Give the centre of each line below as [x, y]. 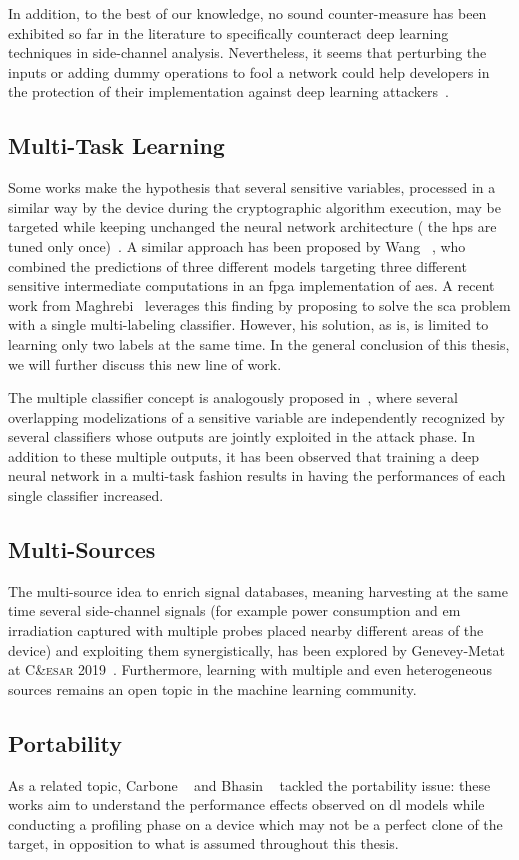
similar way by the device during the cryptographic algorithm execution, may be [255, 206]
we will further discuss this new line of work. [145, 363]
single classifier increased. [86, 495]
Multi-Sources [82, 549]
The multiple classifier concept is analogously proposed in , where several [233, 397]
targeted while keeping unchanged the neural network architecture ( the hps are [252, 226]
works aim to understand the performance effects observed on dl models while [246, 804]
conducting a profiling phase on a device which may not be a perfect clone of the [255, 823]
